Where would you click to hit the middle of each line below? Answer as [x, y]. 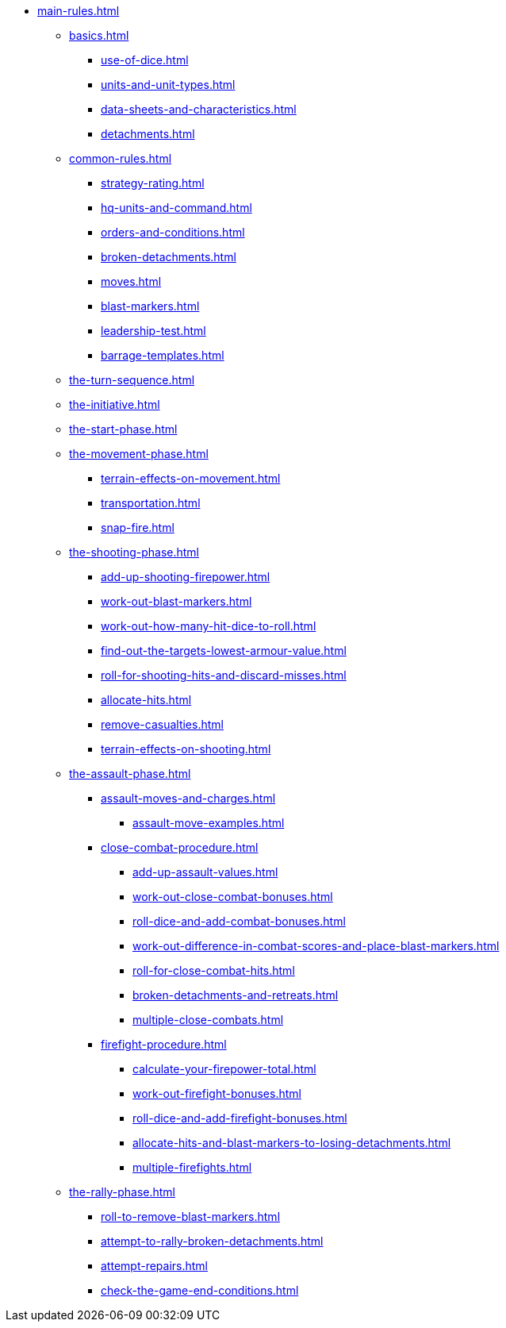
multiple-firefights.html [192, 1167]
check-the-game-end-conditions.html [200, 1290]
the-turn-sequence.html [132, 380]
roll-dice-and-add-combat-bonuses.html [239, 921]
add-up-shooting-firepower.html [186, 577]
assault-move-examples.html [209, 823]
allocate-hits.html [146, 700]
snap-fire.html [138, 527]
